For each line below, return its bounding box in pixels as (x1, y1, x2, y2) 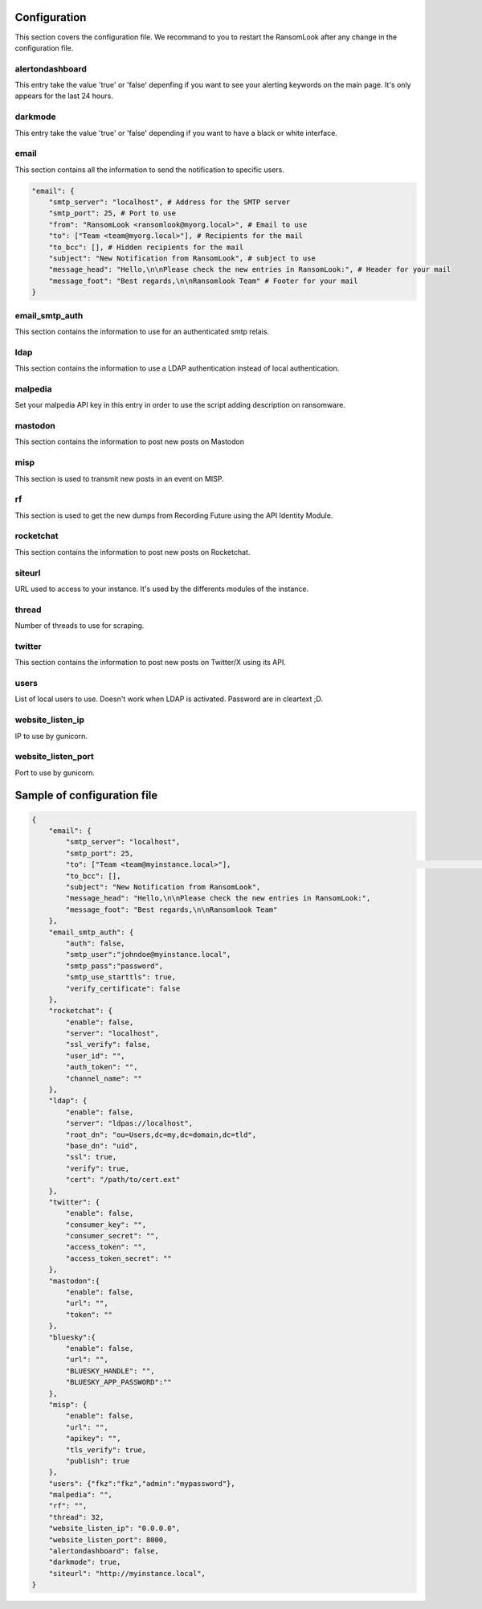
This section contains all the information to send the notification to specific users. (14, 165, 285, 174)
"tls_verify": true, (65, 1445, 147, 1455)
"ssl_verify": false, (65, 1040, 151, 1049)
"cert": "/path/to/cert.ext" (65, 1175, 181, 1184)
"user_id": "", (65, 1051, 126, 1061)
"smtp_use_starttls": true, (65, 973, 177, 982)
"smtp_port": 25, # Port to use (48, 209, 177, 218)
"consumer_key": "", (65, 1220, 147, 1229)
